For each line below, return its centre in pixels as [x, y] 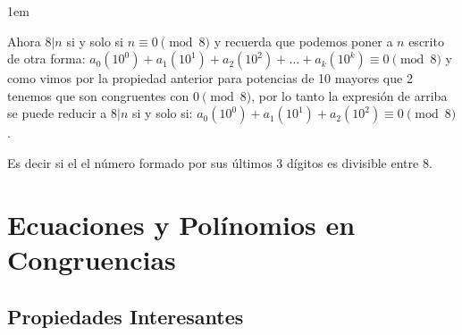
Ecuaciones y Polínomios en [181, 224]
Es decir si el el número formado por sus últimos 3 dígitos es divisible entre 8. [220, 162]
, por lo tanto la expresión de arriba [349, 95]
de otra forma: [46, 59]
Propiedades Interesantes [126, 316]
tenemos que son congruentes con [98, 95]
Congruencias [92, 259]
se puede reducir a [57, 113]
